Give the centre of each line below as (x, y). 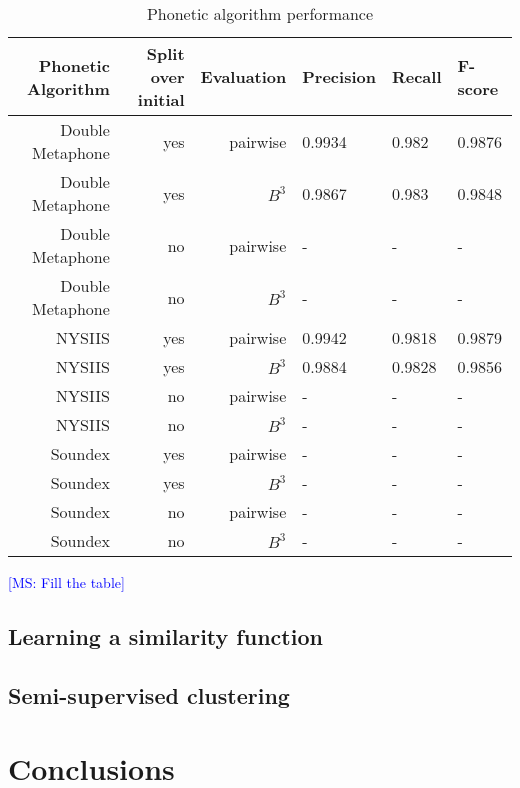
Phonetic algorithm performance (260, 13)
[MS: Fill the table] (66, 582)
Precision (339, 76)
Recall (416, 76)
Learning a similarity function (165, 635)
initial (161, 99)
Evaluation (243, 76)
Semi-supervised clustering (149, 694)
